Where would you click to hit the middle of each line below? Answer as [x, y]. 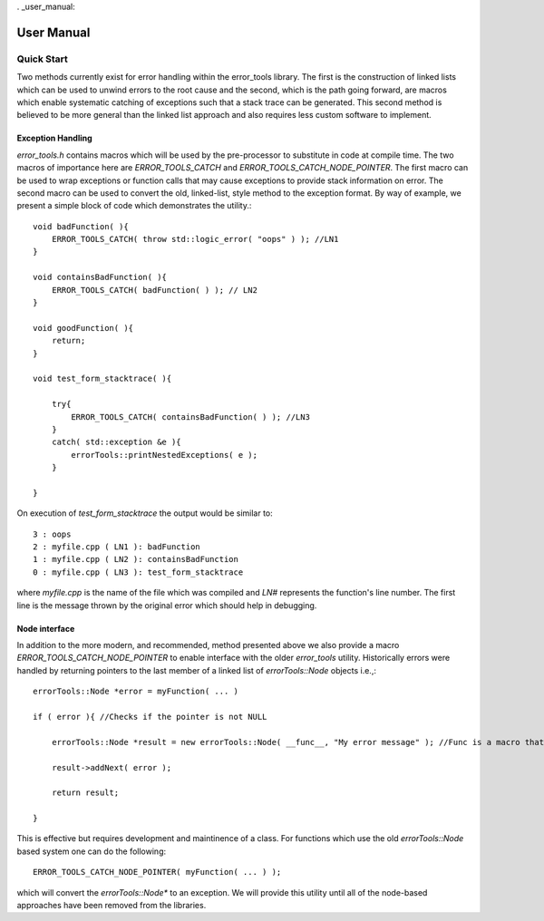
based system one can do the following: [92, 851]
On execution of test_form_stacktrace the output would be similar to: [145, 513]
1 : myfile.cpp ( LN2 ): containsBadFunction [136, 559]
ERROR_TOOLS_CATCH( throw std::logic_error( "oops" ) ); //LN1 [195, 239]
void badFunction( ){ [81, 226]
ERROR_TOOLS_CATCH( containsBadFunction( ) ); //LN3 [190, 417]
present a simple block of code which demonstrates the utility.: [134, 206]
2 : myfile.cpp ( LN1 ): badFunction [117, 547]
